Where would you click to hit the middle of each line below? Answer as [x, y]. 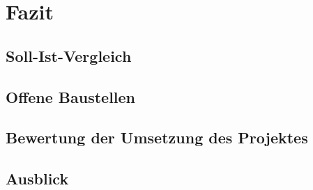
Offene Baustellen [71, 96]
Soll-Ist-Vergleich [69, 55]
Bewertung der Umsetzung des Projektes [157, 137]
